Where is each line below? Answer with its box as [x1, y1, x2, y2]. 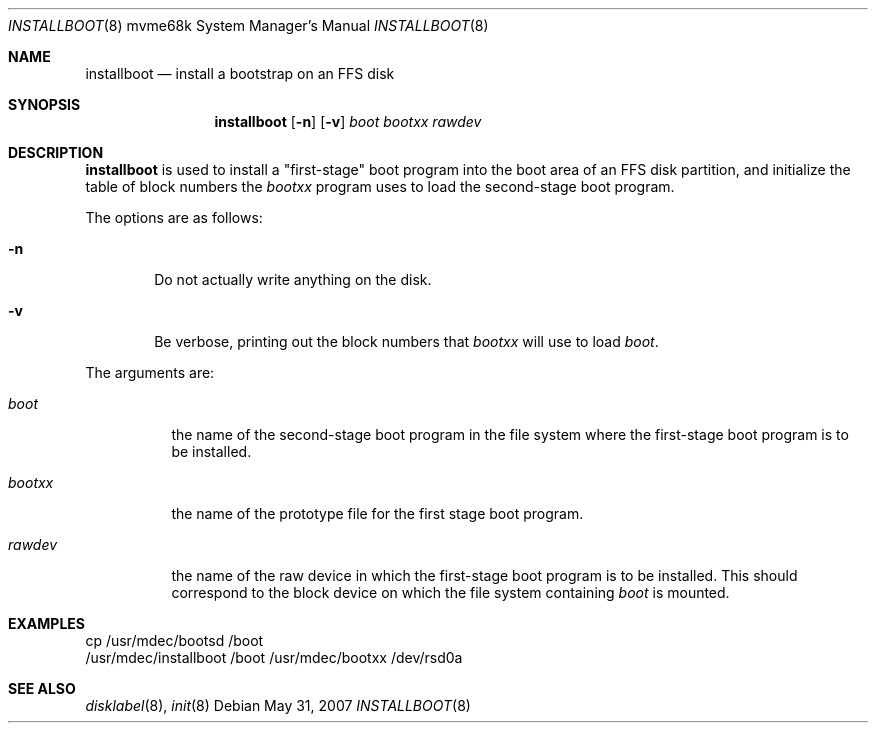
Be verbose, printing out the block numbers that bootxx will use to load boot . [154, 333, 659, 350]
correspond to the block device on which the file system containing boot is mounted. [171, 584, 730, 601]
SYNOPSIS [8, 96, 81, 113]
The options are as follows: [85, 209, 263, 226]
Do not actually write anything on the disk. [154, 271, 432, 288]
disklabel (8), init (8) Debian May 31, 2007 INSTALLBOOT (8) [85, 697, 471, 714]
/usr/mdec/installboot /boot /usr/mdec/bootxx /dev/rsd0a [85, 649, 463, 666]
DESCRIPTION [8, 144, 104, 161]
